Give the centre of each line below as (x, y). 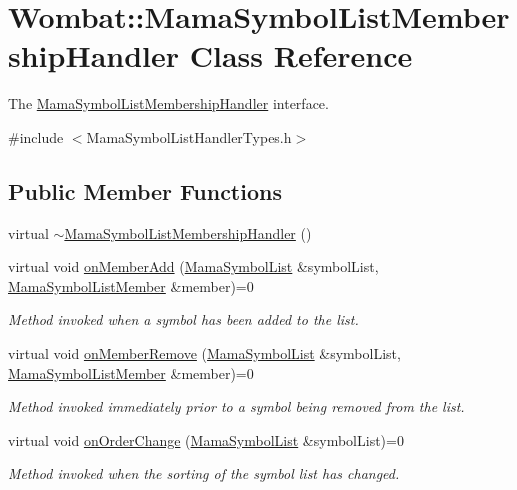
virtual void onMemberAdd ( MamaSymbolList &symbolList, (193, 266)
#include (36, 136)
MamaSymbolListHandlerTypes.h (189, 136)
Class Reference (301, 55)
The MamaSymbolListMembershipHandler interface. (168, 103)
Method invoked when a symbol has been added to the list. (183, 319)
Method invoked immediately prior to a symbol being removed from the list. (236, 406)
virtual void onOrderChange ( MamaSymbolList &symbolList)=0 (206, 439)
